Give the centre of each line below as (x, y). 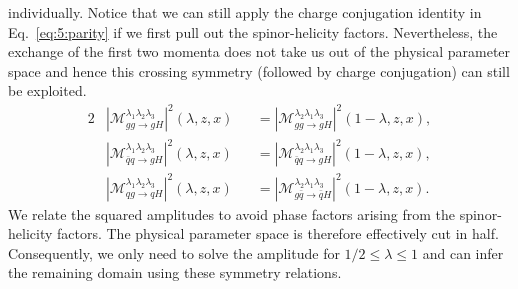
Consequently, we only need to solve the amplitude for (174, 252)
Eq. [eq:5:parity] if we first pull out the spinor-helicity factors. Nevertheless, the (253, 31)
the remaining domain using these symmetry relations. (175, 272)
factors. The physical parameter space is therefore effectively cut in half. (277, 233)
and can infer (463, 252)
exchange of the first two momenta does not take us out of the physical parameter (259, 51)
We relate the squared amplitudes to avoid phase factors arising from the (232, 213)
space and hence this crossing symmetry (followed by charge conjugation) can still (259, 70)
